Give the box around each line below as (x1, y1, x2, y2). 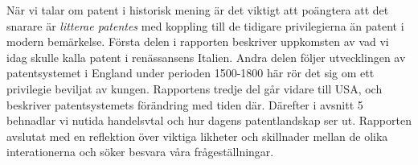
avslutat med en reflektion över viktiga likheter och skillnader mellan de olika (6, 127, 388, 144)
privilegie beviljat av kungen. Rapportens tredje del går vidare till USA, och (6, 80, 383, 97)
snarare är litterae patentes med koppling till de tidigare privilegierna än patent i (6, 17, 404, 34)
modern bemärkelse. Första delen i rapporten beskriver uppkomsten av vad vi (6, 33, 389, 50)
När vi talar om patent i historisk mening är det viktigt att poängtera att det (6, 2, 389, 18)
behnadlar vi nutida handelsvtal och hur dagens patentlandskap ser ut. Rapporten (6, 112, 412, 129)
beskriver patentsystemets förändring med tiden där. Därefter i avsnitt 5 (6, 96, 363, 113)
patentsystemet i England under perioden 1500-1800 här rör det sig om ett (6, 64, 375, 81)
